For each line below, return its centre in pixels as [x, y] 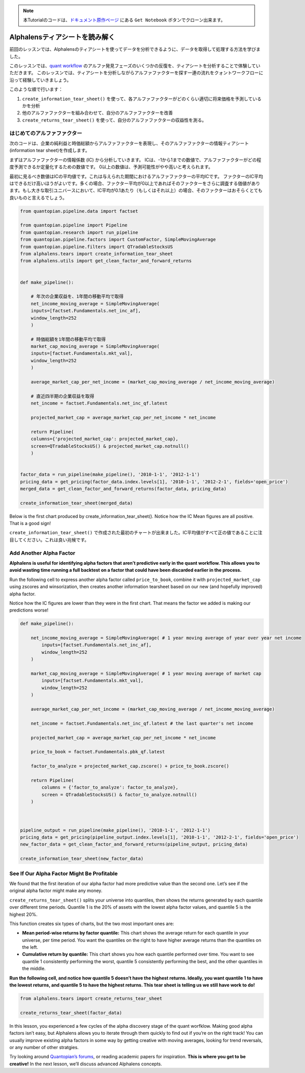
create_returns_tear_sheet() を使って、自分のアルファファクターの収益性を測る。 [114, 120]
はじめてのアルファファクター [46, 133]
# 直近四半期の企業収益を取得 [63, 396]
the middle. [34, 969]
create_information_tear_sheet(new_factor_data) [82, 859]
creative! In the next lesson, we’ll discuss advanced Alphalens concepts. [86, 1064]
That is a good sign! [30, 524]
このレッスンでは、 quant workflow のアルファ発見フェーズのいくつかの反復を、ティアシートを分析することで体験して [133, 66]
